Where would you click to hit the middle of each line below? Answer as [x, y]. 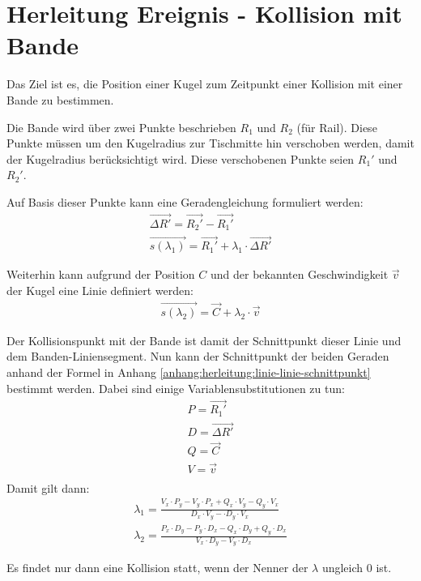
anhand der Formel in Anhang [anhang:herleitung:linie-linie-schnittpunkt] [189, 372]
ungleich [342, 568]
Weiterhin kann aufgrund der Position [101, 274]
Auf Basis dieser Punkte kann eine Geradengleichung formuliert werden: [185, 201]
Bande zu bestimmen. [60, 99]
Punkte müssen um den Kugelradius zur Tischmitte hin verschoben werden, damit [210, 143]
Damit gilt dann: [48, 487]
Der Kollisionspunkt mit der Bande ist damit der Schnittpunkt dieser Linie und [204, 340]
